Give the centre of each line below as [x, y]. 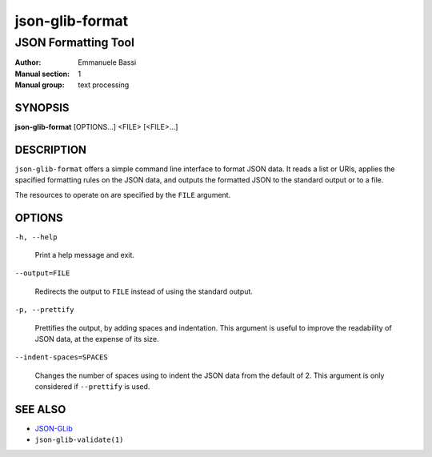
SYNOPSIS [42, 108]
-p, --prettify [45, 310]
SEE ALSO [40, 409]
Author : [28, 62]
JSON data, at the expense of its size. [97, 339]
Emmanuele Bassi [107, 62]
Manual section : [42, 74]
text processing [104, 85]
